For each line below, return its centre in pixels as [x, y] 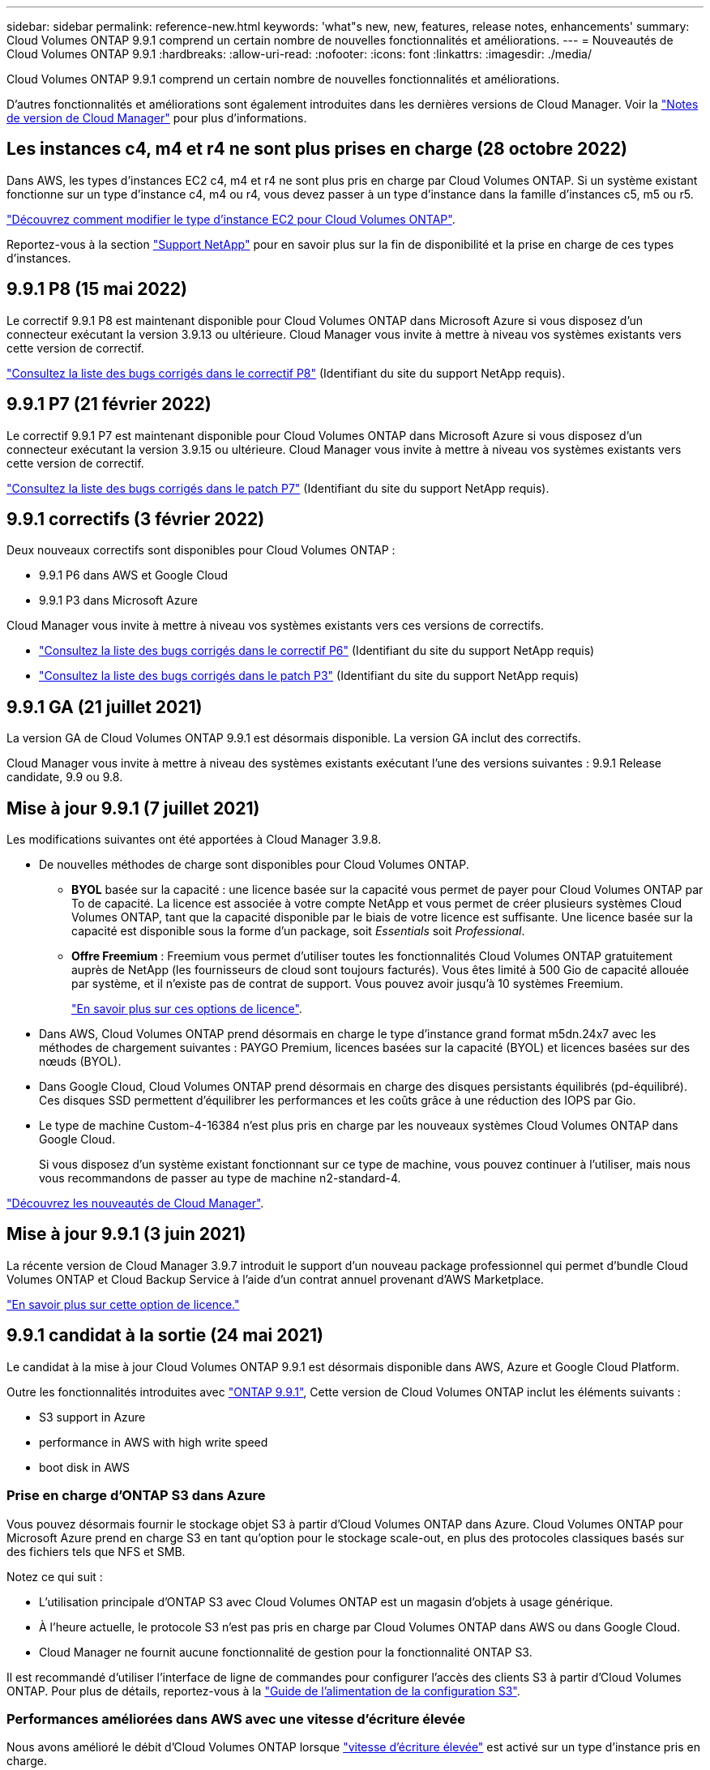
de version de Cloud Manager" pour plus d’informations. [157, 118]
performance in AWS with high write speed [154, 1442]
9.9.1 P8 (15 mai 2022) [97, 289]
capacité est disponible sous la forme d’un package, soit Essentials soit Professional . [298, 931]
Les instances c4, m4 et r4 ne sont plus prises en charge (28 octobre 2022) [317, 149]
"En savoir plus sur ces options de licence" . [187, 1009]
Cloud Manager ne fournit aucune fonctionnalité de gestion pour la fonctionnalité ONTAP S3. [286, 1652]
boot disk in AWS [85, 1467]
